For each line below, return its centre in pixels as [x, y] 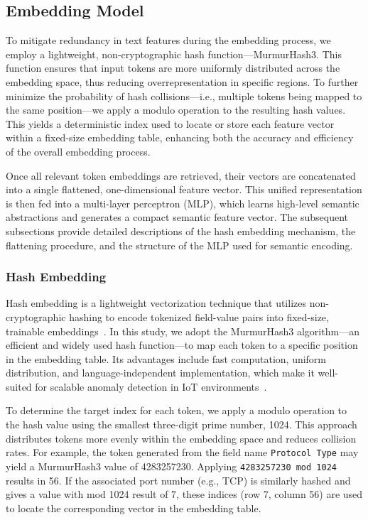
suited [19, 386]
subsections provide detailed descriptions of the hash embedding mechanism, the [181, 231]
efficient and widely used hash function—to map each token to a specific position [182, 345]
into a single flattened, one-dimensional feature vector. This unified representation [184, 189]
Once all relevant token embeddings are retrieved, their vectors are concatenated [181, 175]
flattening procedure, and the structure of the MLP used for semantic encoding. [179, 245]
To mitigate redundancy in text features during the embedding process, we [168, 40]
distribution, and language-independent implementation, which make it [160, 373]
